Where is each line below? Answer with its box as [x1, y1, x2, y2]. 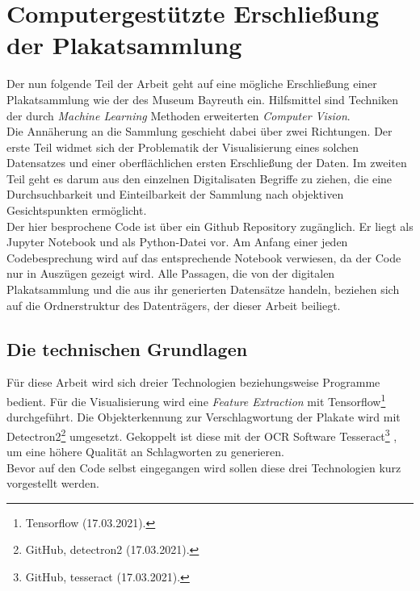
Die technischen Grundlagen [6, 336, 248, 361]
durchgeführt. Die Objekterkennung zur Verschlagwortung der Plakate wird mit [6, 409, 401, 425]
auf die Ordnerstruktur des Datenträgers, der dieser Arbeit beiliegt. [6, 296, 341, 313]
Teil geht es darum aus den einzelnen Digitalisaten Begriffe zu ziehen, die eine [6, 170, 393, 187]
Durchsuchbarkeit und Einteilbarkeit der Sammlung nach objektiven [6, 186, 344, 203]
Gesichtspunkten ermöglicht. [6, 202, 147, 219]
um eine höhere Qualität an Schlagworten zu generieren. [6, 443, 284, 460]
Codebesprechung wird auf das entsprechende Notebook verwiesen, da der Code [6, 249, 401, 266]
